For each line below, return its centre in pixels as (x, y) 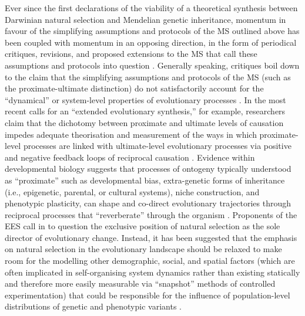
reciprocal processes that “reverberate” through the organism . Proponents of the (151, 214)
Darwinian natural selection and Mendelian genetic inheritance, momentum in (145, 19)
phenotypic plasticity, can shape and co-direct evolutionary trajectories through (148, 203)
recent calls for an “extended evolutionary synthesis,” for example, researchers (145, 111)
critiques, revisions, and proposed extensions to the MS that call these (131, 54)
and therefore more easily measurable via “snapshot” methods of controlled (140, 283)
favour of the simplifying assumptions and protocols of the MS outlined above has (152, 31)
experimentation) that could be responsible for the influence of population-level (148, 295)
